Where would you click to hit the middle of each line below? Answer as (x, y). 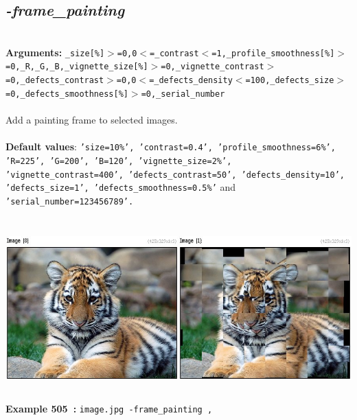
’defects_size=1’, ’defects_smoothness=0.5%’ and (121, 187)
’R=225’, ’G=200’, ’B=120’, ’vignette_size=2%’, (119, 161)
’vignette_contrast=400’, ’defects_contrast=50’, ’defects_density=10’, (175, 175)
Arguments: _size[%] (55, 52)
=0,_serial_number (183, 94)
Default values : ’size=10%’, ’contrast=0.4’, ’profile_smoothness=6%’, (171, 147)
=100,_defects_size (290, 81)
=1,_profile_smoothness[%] (273, 53)
